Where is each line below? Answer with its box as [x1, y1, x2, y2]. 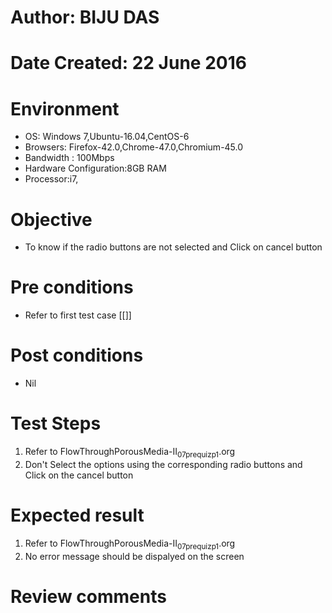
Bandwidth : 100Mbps [24, 152, 115, 164]
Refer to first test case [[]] [24, 309, 132, 321]
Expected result [10, 504, 145, 527]
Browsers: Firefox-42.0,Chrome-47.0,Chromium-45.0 [24, 141, 244, 153]
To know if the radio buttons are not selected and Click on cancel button [24, 241, 323, 253]
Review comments [10, 585, 167, 608]
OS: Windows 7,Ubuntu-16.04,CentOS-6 [24, 131, 190, 143]
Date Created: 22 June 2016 [10, 52, 247, 75]
